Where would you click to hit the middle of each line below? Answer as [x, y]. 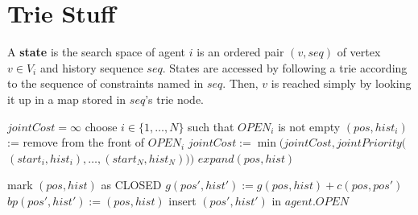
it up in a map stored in [67, 99]
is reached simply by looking [341, 83]
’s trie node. [174, 99]
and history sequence [91, 67]
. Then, [240, 83]
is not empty [309, 126]
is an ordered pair [240, 52]
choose [101, 126]
